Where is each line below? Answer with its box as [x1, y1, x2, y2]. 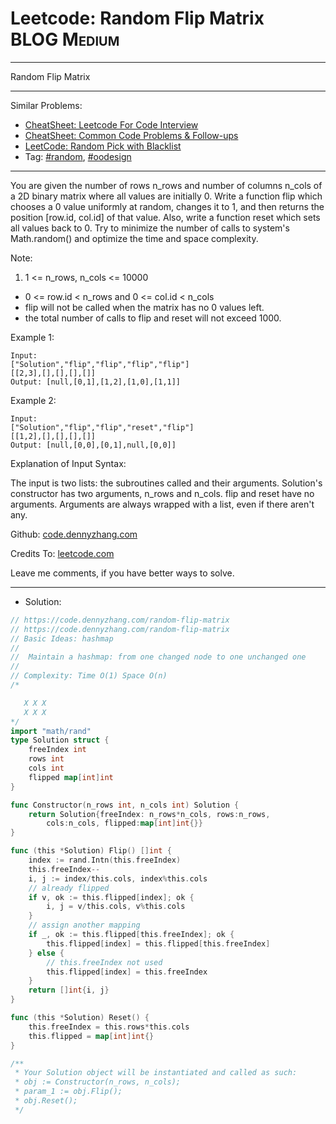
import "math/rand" [10, 726, 92, 736]
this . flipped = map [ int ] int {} [28, 1031, 155, 1041]
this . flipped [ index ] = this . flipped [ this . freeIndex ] [46, 938, 271, 949]
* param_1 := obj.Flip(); [14, 1087, 123, 1097]
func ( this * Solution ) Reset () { [10, 1013, 150, 1023]
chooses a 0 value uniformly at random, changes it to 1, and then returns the [10, 200, 325, 212]
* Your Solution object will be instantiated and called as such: [14, 1068, 298, 1078]
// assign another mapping [28, 920, 141, 931]
